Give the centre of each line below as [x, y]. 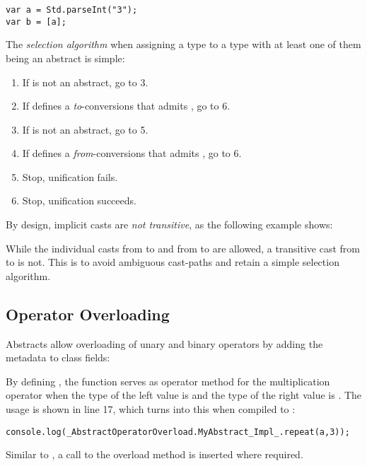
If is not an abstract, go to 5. [85, 129]
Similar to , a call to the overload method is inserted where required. [155, 454]
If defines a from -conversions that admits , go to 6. [132, 153]
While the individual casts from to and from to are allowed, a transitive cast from [183, 248]
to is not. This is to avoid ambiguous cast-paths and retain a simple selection [173, 262]
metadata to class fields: [58, 357]
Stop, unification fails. [70, 176]
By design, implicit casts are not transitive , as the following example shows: [169, 225]
